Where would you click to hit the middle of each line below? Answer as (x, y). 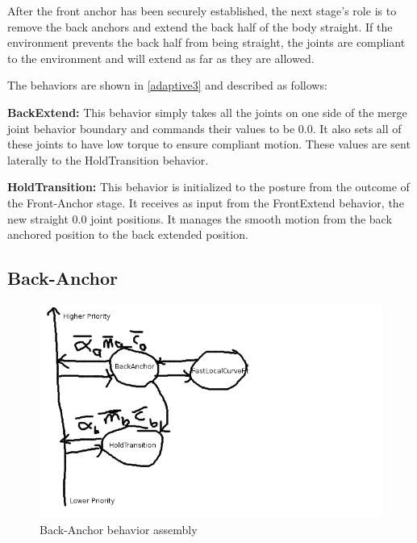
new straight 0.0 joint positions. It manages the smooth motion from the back (200, 218)
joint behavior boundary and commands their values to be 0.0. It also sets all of (204, 128)
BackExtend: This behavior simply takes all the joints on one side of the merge (207, 112)
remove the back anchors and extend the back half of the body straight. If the (200, 26)
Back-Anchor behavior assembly (119, 529)
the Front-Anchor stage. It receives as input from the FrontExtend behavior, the (206, 202)
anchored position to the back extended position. (128, 234)
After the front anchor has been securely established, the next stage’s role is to (202, 10)
